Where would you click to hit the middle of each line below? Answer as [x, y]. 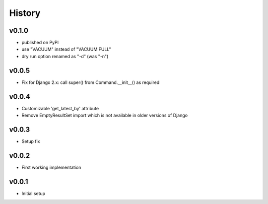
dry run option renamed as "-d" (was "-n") [65, 56]
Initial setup [33, 193]
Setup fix [31, 141]
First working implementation [51, 167]
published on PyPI [40, 43]
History [25, 13]
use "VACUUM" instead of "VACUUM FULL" [66, 49]
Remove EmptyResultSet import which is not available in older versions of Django [105, 115]
